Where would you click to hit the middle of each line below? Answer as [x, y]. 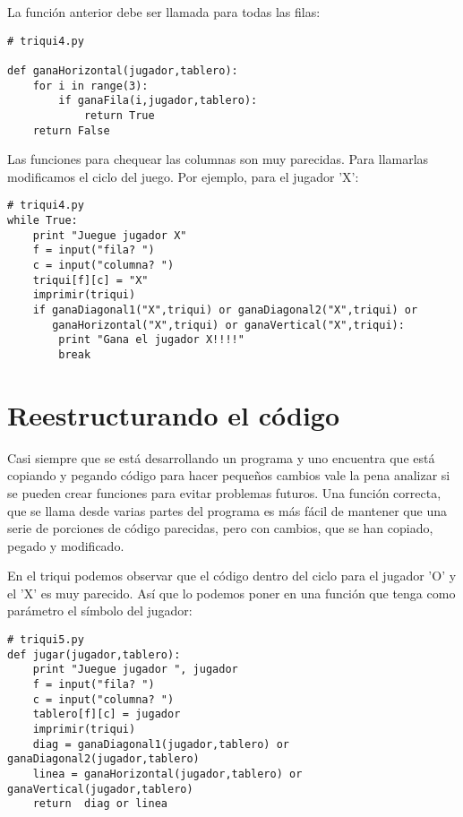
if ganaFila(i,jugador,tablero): [158, 101]
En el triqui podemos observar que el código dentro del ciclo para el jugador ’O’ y [232, 576]
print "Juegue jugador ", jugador [135, 670]
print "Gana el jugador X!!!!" [151, 340]
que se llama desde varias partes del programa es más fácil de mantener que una [227, 510]
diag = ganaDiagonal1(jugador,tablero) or [161, 744]
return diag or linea [100, 804]
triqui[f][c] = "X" [90, 280]
